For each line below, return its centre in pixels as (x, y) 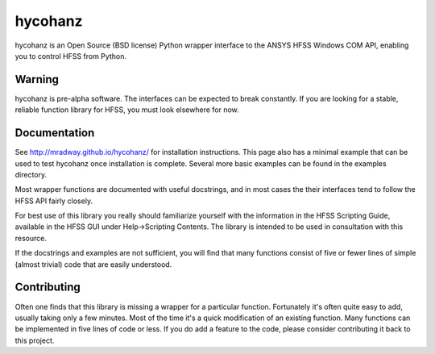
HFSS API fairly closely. (54, 201)
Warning (37, 79)
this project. (35, 340)
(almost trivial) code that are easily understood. (93, 264)
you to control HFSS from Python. (70, 56)
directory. (31, 174)
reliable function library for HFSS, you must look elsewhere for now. (127, 110)
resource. (31, 238)
